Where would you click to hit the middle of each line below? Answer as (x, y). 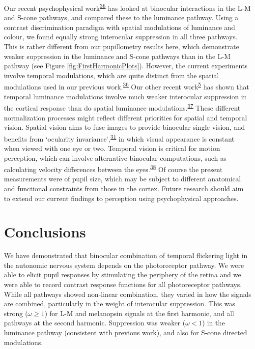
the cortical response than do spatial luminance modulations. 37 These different (122, 107)
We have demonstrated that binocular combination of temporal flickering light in (126, 255)
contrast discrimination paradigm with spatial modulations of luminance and (120, 27)
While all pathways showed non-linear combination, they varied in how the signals (128, 294)
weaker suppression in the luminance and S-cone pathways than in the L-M (117, 56)
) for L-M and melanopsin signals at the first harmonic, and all (139, 313)
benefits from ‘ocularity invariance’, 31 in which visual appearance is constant (119, 138)
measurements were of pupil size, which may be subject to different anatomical (123, 179)
